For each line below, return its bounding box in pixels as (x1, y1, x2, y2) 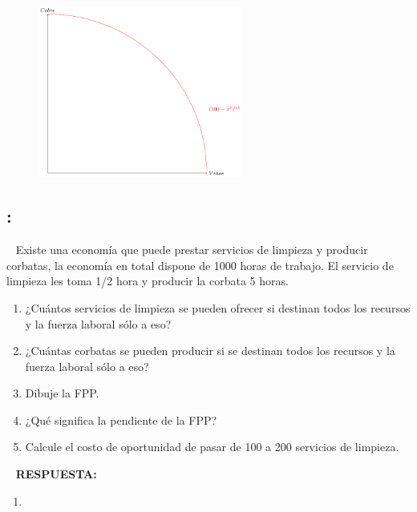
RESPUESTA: (15, 466, 97, 482)
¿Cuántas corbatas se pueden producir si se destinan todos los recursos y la (25, 342, 395, 359)
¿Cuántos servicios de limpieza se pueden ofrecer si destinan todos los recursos (25, 299, 411, 316)
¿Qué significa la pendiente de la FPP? (25, 411, 217, 428)
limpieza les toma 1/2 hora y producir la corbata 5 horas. (6, 272, 289, 289)
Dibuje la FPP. (25, 385, 99, 401)
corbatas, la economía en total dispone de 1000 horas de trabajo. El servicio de (6, 256, 394, 273)
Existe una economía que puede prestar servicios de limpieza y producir (15, 241, 368, 258)
